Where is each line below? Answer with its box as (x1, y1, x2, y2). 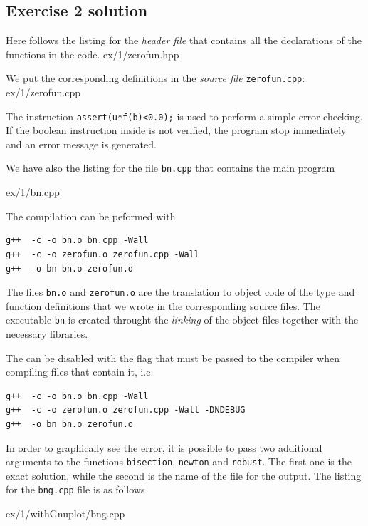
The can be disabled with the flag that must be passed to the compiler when (6, 350, 340, 365)
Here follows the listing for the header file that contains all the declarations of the (6, 33, 362, 48)
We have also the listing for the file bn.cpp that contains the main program (6, 160, 335, 175)
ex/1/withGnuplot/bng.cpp (6, 506, 125, 521)
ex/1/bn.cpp (6, 185, 60, 200)
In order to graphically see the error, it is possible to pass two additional (6, 440, 322, 455)
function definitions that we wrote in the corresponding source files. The (6, 298, 320, 313)
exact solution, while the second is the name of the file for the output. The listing (6, 468, 362, 483)
